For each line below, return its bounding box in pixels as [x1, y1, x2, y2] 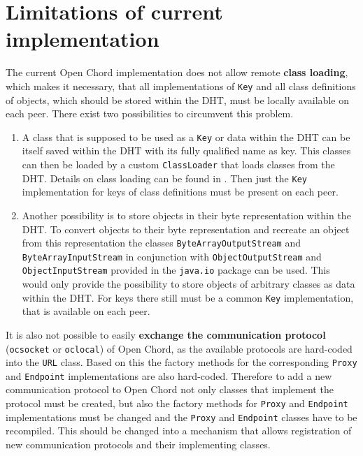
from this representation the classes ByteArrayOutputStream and [22, 235, 301, 250]
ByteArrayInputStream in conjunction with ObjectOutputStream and [22, 249, 322, 263]
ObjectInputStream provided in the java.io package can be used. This [22, 263, 330, 277]
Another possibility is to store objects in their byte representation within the [22, 207, 351, 222]
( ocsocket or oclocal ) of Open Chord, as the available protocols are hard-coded [6, 341, 353, 355]
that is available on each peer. [22, 304, 150, 318]
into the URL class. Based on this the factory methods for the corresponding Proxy [6, 355, 357, 369]
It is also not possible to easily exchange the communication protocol [6, 327, 326, 341]
